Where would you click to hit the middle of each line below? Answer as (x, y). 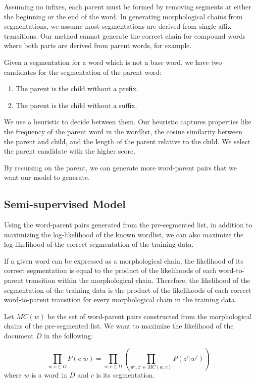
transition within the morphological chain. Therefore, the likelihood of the (138, 280)
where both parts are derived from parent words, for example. (98, 45)
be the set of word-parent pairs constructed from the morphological (150, 316)
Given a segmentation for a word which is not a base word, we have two (113, 62)
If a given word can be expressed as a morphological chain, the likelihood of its (124, 260)
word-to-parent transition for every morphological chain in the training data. (120, 300)
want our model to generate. (47, 177)
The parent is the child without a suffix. (76, 105)
